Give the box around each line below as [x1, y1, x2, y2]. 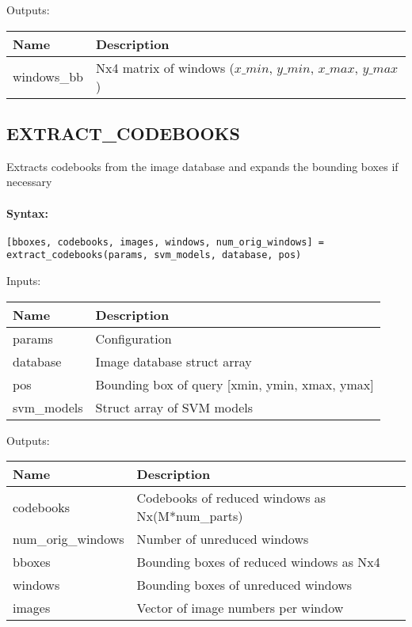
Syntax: [6, 204, 48, 221]
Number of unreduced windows [136, 530, 309, 549]
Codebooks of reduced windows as [136, 488, 326, 507]
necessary [6, 173, 52, 190]
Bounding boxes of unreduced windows [136, 576, 353, 595]
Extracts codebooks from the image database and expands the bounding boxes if [6, 158, 399, 174]
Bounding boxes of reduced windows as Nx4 [136, 553, 380, 572]
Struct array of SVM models [95, 397, 254, 416]
